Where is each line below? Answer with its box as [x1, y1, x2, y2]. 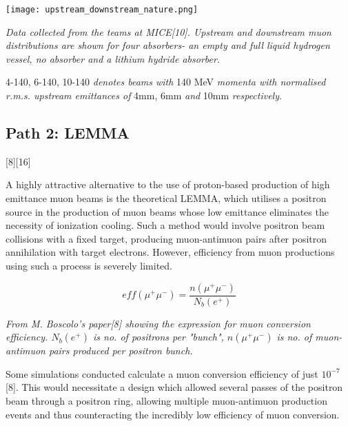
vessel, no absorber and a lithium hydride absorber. [6, 51, 221, 65]
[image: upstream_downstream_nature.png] [6, 5, 198, 14]
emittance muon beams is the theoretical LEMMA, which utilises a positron [6, 191, 327, 205]
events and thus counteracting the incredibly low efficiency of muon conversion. [6, 407, 340, 421]
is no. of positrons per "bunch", [93, 329, 224, 344]
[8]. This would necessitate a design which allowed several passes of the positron [6, 380, 343, 394]
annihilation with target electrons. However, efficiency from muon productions [6, 245, 335, 259]
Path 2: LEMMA [6, 122, 130, 143]
